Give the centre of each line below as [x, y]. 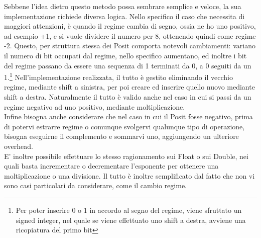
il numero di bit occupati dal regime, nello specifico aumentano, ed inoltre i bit [125, 55]
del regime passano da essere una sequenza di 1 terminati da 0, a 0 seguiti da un [128, 65]
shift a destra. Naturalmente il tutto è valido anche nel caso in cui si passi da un [128, 97]
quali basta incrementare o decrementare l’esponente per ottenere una [111, 166]
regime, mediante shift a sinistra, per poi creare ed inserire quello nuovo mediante [129, 87]
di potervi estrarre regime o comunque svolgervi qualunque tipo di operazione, [124, 126]
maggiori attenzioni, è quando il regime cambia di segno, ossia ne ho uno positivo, [130, 26]
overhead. [19, 146]
